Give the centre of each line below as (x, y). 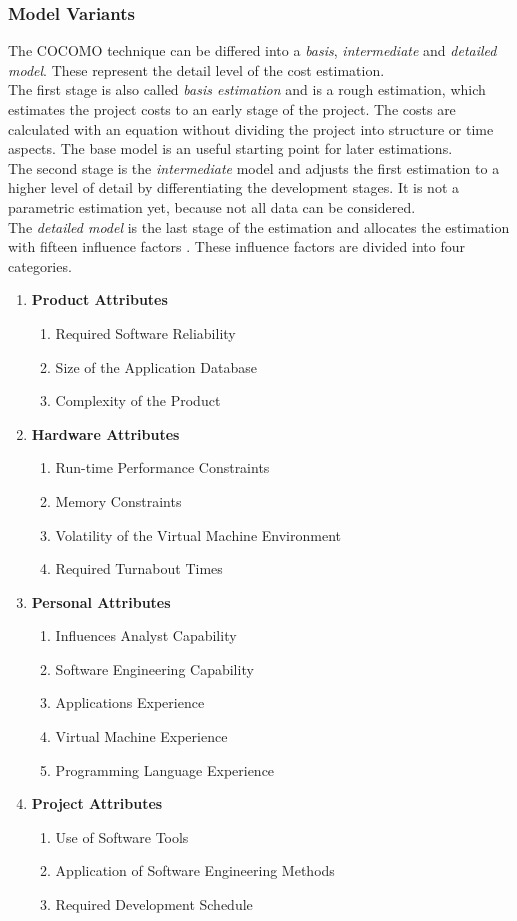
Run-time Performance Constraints (162, 467)
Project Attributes (97, 803)
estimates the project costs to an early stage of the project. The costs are (232, 109)
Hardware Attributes (105, 433)
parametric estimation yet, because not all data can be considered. (212, 206)
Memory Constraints (118, 500)
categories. (40, 265)
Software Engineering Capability (154, 668)
